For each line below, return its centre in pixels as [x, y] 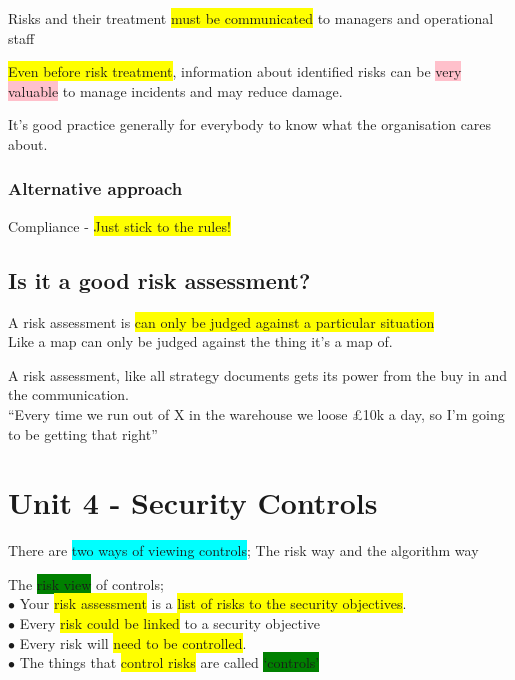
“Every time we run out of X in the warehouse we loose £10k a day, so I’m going [256, 413]
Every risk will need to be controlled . [133, 642]
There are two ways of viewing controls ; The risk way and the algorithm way [243, 550]
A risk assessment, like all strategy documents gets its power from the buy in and [257, 374]
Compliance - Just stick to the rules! [119, 225]
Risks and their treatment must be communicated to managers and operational [251, 18]
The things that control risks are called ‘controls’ [169, 662]
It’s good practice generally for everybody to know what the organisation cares [250, 124]
